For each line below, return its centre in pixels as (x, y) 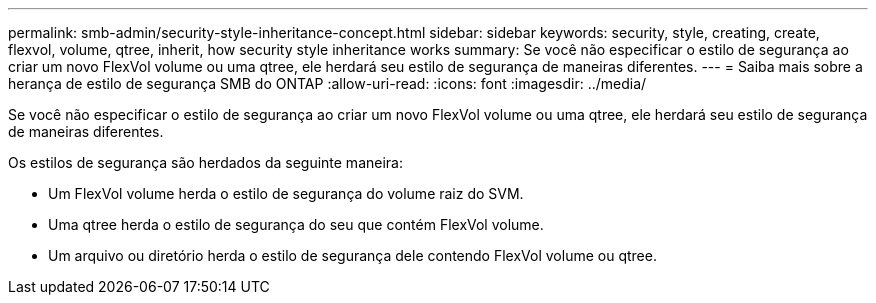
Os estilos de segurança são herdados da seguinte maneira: (205, 162)
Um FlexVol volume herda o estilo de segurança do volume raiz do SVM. (286, 193)
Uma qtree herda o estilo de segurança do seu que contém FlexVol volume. (296, 224)
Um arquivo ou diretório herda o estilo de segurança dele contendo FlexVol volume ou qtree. (352, 255)
